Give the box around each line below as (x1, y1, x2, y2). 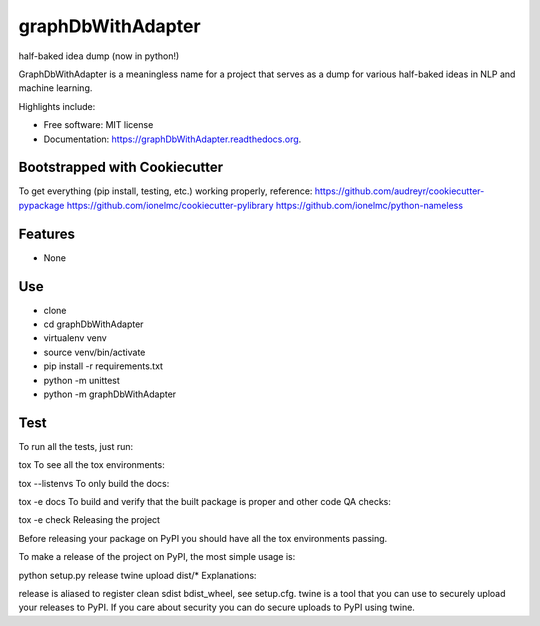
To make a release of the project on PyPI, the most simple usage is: (18, 551, 296, 563)
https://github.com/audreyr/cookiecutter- (314, 185, 485, 197)
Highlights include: (18, 100, 96, 112)
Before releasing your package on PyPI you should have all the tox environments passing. (18, 532, 388, 544)
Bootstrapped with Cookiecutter (18, 159, 224, 176)
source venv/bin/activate (43, 346, 146, 358)
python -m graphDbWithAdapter (43, 388, 177, 400)
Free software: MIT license (43, 119, 154, 131)
